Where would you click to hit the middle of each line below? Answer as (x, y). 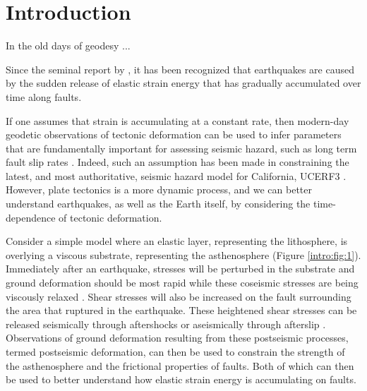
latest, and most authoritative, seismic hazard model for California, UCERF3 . (176, 175)
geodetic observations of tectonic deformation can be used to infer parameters (174, 134)
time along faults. (44, 96)
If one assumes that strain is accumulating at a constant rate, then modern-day (178, 120)
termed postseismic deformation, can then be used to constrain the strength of (175, 351)
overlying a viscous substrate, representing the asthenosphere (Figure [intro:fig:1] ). (183, 254)
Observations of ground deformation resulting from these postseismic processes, (177, 338)
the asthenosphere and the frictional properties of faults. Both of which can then (180, 365)
